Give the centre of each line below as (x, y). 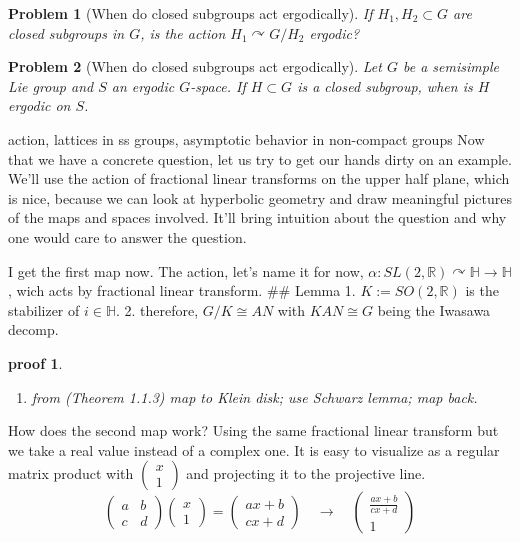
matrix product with (71, 473)
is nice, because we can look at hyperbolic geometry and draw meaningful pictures (260, 197)
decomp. (33, 329)
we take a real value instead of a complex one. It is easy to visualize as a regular (254, 449)
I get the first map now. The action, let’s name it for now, (186, 270)
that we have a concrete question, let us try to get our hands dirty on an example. (260, 158)
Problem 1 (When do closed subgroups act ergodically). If (190, 13)
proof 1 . (35, 362)
